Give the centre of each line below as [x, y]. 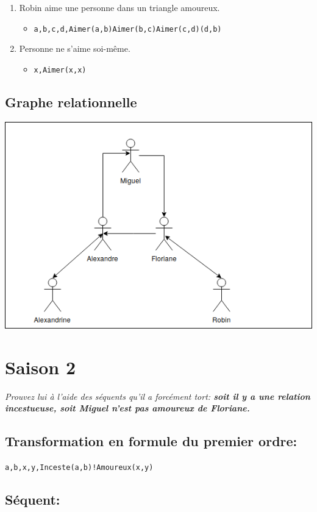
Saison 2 [41, 367]
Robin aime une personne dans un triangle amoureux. [119, 7]
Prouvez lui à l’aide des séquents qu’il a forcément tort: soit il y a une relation [158, 396]
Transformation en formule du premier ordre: [151, 441]
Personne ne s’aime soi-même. [75, 48]
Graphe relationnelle [71, 101]
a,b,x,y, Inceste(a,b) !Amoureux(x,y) [79, 468]
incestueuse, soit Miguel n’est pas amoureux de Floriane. [127, 408]
